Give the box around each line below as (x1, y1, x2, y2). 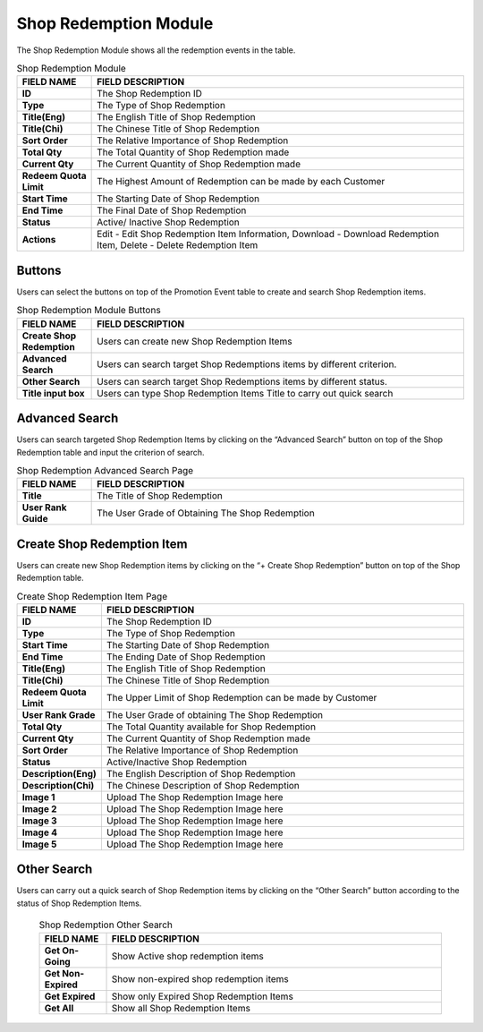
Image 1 (21, 790, 55, 803)
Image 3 (21, 815, 57, 827)
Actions (21, 234, 56, 246)
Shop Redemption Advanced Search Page (16, 465, 194, 477)
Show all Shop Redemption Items (111, 1002, 250, 1014)
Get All (44, 1002, 74, 1014)
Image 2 (21, 802, 57, 815)
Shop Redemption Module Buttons (16, 304, 161, 317)
